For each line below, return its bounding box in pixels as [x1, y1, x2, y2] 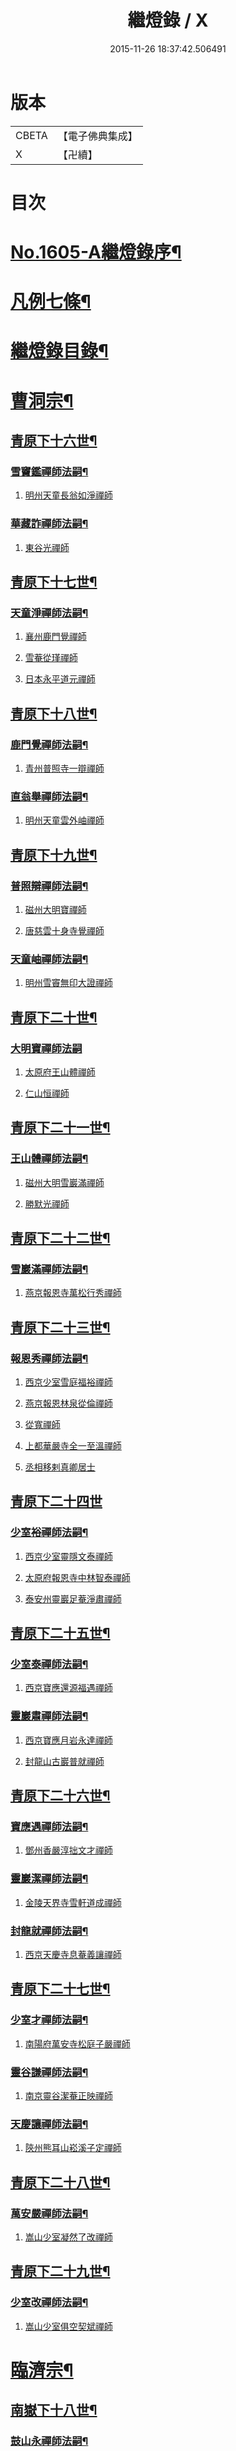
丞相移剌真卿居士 [24, 1461, 96, 1473]
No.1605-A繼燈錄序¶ [10, 241, 182, 264]
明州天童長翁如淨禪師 [24, 489, 113, 501]
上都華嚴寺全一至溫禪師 [24, 1440, 122, 1452]
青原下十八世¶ [10, 705, 98, 722]
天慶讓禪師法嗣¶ [10, 2117, 89, 2131]
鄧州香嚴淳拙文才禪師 [24, 1844, 113, 1856]
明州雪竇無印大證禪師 [24, 977, 113, 989]
